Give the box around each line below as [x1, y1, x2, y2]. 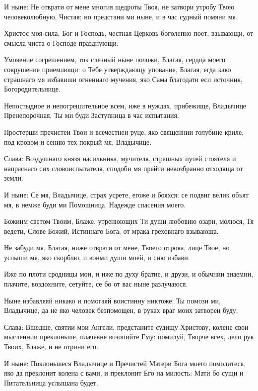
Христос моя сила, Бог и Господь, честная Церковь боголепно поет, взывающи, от [4, 28, 254, 38]
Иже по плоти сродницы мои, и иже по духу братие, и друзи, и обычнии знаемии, [4, 269, 254, 279]
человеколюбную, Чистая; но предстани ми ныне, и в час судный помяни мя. [4, 11, 238, 21]
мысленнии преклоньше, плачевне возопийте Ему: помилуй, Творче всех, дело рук [4, 331, 254, 342]
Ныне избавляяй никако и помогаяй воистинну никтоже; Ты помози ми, [4, 295, 221, 305]
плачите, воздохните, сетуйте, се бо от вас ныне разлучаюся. [4, 279, 188, 289]
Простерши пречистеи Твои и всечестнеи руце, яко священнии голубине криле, [4, 126, 244, 137]
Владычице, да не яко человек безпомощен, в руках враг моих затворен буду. [4, 305, 238, 315]
